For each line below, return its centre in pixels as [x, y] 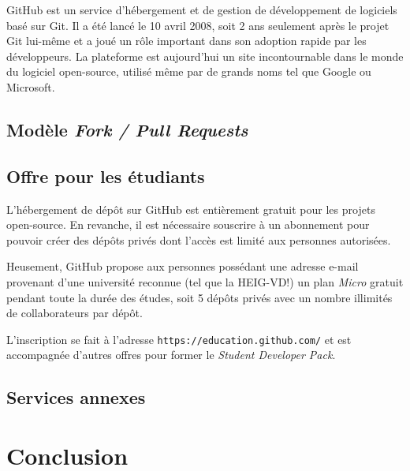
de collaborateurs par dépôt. [75, 313]
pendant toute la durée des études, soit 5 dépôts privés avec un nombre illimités [199, 297]
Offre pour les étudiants [106, 176]
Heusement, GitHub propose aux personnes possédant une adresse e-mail [183, 266]
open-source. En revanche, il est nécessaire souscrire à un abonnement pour [188, 224]
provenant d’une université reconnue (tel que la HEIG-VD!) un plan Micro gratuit [205, 281]
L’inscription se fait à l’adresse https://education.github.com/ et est [179, 339]
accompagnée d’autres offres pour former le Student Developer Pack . [171, 355]
